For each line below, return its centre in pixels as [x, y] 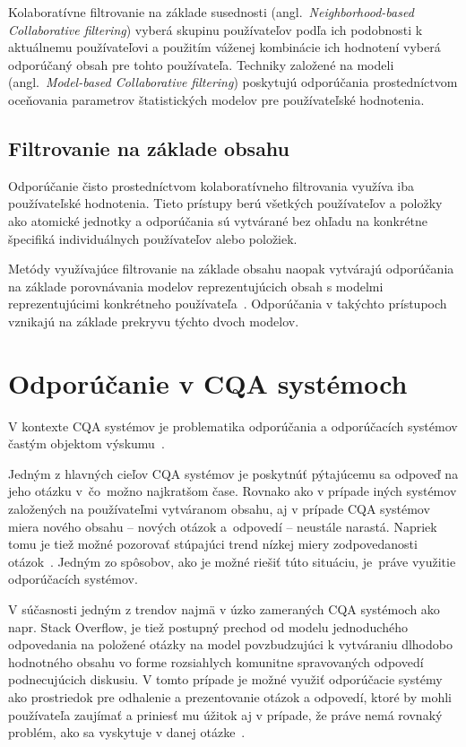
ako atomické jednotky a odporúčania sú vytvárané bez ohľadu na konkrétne [218, 220]
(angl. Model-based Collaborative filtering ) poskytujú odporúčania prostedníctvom [233, 82]
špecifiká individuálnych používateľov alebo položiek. [153, 238]
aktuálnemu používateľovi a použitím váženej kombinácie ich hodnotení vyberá [224, 47]
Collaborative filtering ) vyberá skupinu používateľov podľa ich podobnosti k [216, 29]
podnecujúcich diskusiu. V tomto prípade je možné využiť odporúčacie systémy [225, 679]
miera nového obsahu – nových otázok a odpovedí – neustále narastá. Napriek [223, 526]
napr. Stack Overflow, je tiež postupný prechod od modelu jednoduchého [208, 626]
